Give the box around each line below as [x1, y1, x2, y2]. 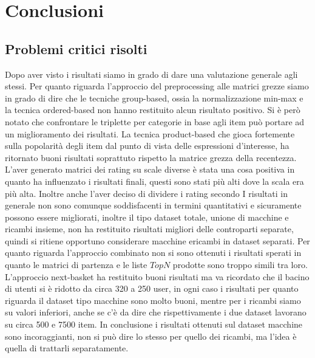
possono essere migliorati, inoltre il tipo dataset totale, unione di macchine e [5, 210, 289, 223]
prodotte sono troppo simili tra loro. [172, 258, 308, 271]
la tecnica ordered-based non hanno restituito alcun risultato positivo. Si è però [5, 103, 300, 116]
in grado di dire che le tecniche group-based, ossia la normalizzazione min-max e [5, 91, 303, 104]
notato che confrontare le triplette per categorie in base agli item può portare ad [5, 115, 305, 128]
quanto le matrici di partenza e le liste [5, 258, 147, 271]
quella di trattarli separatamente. [5, 342, 129, 354]
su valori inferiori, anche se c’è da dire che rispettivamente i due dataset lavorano [5, 306, 307, 318]
